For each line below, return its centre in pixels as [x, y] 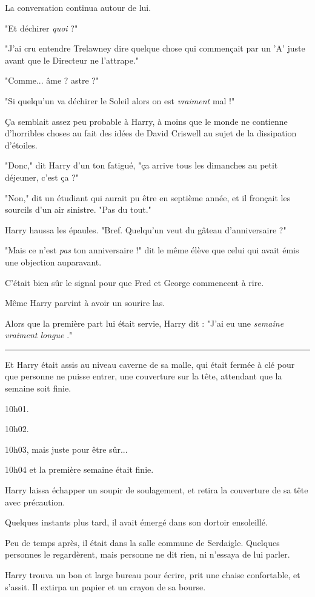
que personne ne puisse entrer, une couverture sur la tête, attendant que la [144, 376]
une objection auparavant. [53, 262]
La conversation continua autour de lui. [78, 7]
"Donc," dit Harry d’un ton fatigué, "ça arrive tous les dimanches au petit [141, 165]
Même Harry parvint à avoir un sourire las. [85, 303]
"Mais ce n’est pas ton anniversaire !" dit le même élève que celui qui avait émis [152, 250]
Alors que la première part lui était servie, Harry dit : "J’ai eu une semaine [144, 323]
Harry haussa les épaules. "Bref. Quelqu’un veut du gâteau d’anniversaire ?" [146, 229]
